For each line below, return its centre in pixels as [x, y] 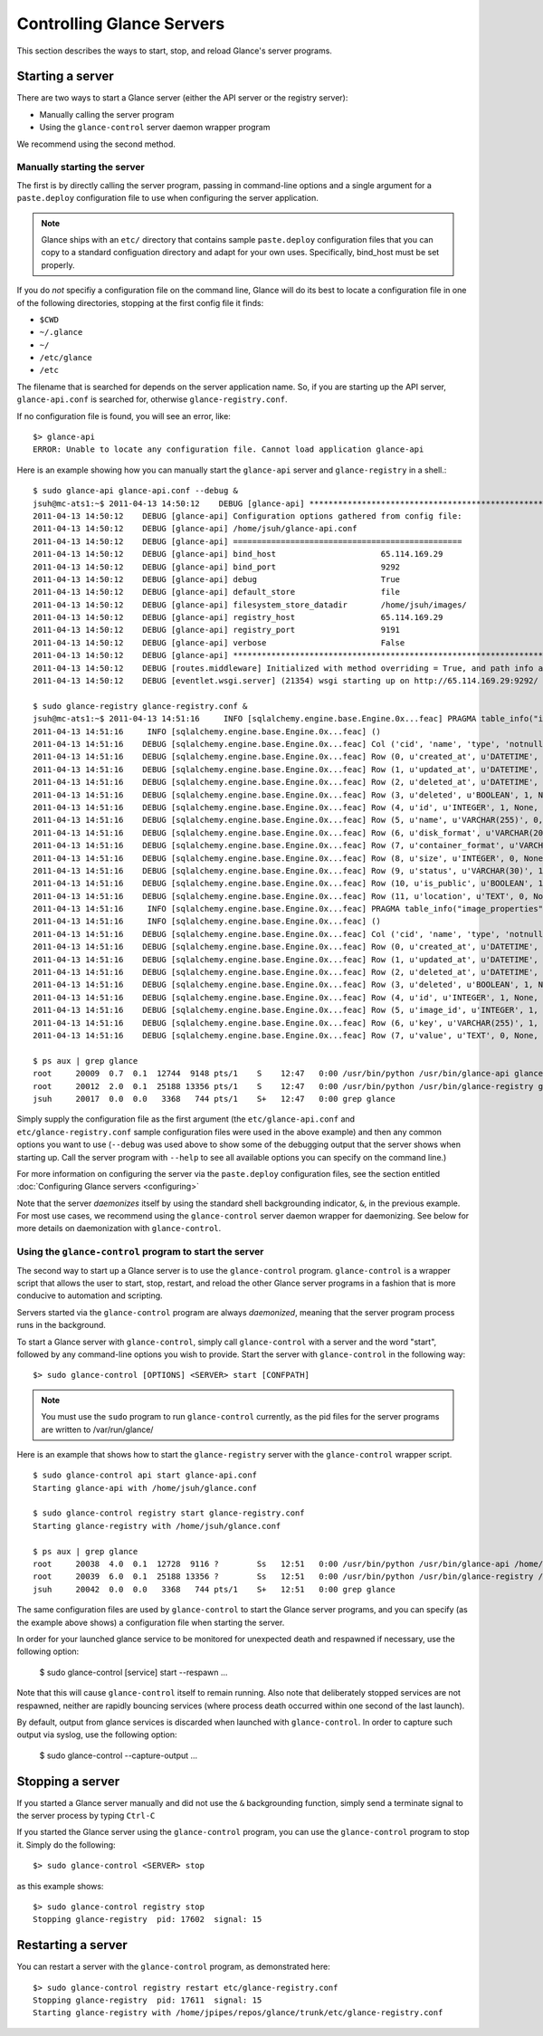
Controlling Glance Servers [121, 24]
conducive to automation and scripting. [90, 1295]
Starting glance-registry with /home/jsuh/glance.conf [157, 1526]
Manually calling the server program [107, 114]
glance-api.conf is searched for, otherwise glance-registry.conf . [152, 399]
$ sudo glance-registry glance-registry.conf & [140, 706]
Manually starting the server [81, 167]
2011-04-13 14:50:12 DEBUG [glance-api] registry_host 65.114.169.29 [238, 617]
